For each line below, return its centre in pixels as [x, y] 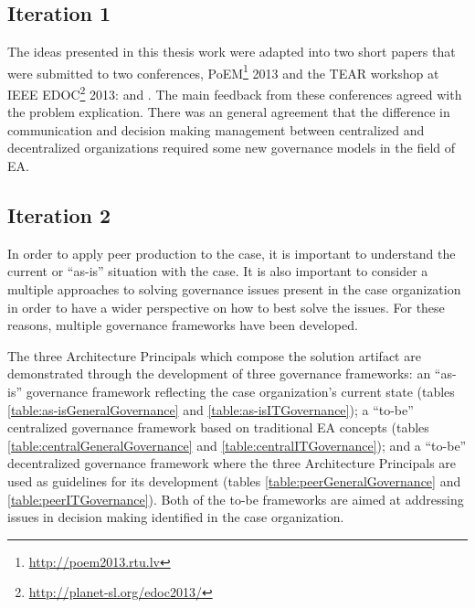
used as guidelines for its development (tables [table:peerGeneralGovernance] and [234, 481]
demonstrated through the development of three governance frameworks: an [219, 373]
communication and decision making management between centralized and [216, 129]
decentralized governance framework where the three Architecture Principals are [232, 463]
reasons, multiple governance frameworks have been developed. [183, 325]
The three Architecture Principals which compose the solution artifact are [214, 355]
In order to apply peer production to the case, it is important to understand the [232, 253]
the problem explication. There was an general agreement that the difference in [229, 112]
